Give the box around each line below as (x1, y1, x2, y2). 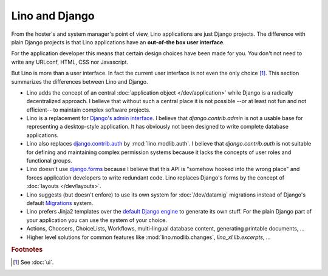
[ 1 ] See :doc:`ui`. (13, 258, 54, 266)
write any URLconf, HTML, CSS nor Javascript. (11, 58, 129, 66)
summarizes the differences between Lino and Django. (11, 78, 148, 85)
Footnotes (11, 246, 43, 254)
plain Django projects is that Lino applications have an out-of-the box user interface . (11, 38, 225, 45)
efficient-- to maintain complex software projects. (26, 106, 151, 113)
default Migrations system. (26, 199, 94, 206)
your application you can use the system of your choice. (26, 216, 167, 224)
